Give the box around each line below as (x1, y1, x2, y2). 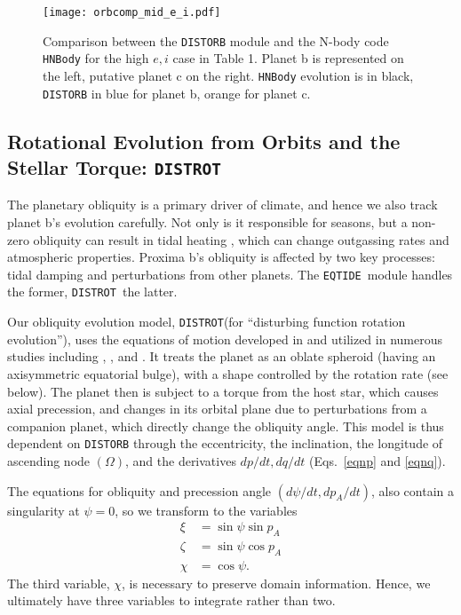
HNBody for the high (43, 49, 149, 67)
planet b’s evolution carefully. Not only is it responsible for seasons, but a (7, 213, 408, 232)
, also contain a (370, 481, 454, 500)
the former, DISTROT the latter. (7, 282, 178, 301)
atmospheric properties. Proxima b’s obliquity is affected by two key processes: (7, 248, 435, 266)
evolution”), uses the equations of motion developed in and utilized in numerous (7, 329, 442, 348)
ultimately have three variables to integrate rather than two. (7, 591, 336, 610)
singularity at (7, 501, 80, 519)
